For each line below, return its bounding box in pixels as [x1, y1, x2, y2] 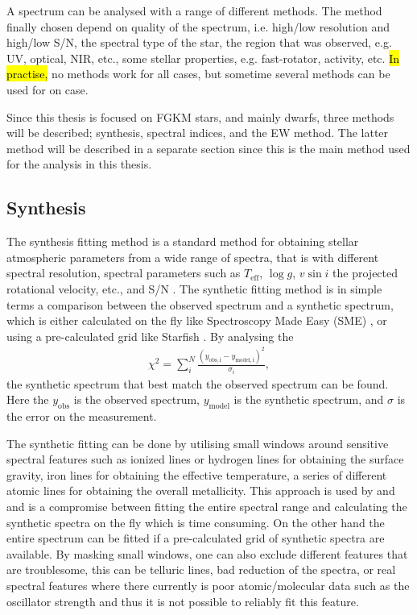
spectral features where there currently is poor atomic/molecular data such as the [6, 577, 410, 593]
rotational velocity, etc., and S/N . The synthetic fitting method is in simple [6, 280, 382, 297]
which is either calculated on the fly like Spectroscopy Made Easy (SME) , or [6, 312, 387, 329]
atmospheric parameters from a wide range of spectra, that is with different [6, 248, 379, 265]
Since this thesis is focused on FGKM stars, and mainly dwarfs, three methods [6, 108, 394, 125]
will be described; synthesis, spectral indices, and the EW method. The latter [6, 124, 389, 141]
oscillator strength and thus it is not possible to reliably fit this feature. [6, 592, 359, 609]
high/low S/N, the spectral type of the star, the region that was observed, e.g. [6, 34, 392, 51]
